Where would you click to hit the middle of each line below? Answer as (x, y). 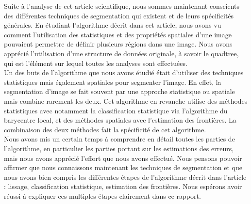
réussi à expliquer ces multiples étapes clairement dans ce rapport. (102, 196)
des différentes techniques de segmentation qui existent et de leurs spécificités (119, 15)
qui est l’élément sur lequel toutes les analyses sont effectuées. (96, 63)
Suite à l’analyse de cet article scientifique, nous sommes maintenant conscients (122, 6)
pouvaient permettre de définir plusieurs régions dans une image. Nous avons (118, 44)
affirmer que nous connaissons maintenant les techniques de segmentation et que (123, 167)
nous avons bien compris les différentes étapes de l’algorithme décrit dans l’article (125, 177)
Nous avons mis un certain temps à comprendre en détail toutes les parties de (119, 139)
